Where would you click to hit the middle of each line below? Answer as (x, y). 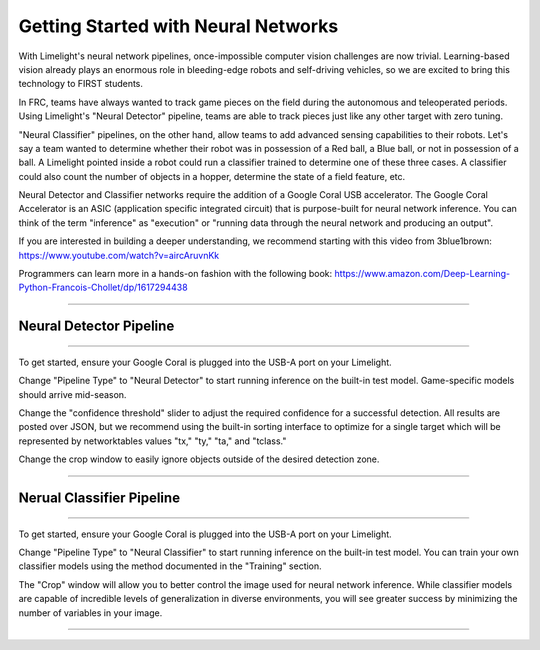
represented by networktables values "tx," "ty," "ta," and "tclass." (152, 441)
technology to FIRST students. (81, 84)
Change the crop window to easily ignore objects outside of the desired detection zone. (199, 459)
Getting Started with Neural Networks (178, 26)
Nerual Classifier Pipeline (99, 497)
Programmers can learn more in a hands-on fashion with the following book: (175, 274)
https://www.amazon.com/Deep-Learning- (422, 274)
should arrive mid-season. (72, 394)
